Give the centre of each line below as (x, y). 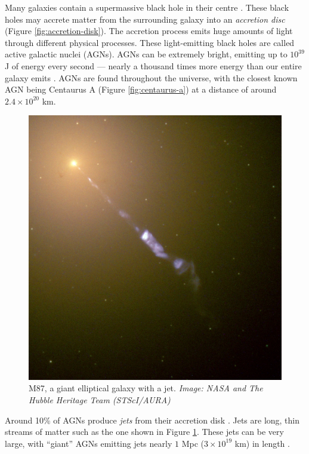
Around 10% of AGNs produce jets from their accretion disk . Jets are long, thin (152, 420)
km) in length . (262, 443)
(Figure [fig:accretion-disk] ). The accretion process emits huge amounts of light (149, 31)
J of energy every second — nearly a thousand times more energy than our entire (153, 65)
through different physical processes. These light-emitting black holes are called (150, 42)
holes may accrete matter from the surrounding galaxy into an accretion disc (145, 19)
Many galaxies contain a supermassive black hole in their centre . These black (147, 7)
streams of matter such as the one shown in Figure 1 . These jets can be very (144, 432)
